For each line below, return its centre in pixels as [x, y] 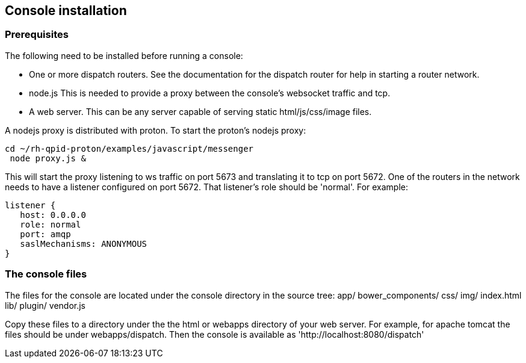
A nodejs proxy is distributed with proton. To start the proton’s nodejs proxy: [156, 130]
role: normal [51, 224]
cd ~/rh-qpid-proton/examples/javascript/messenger [129, 148]
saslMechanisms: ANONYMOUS [84, 244]
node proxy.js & [48, 158]
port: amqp [45, 234]
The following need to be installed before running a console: [124, 55]
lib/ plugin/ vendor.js [45, 305]
